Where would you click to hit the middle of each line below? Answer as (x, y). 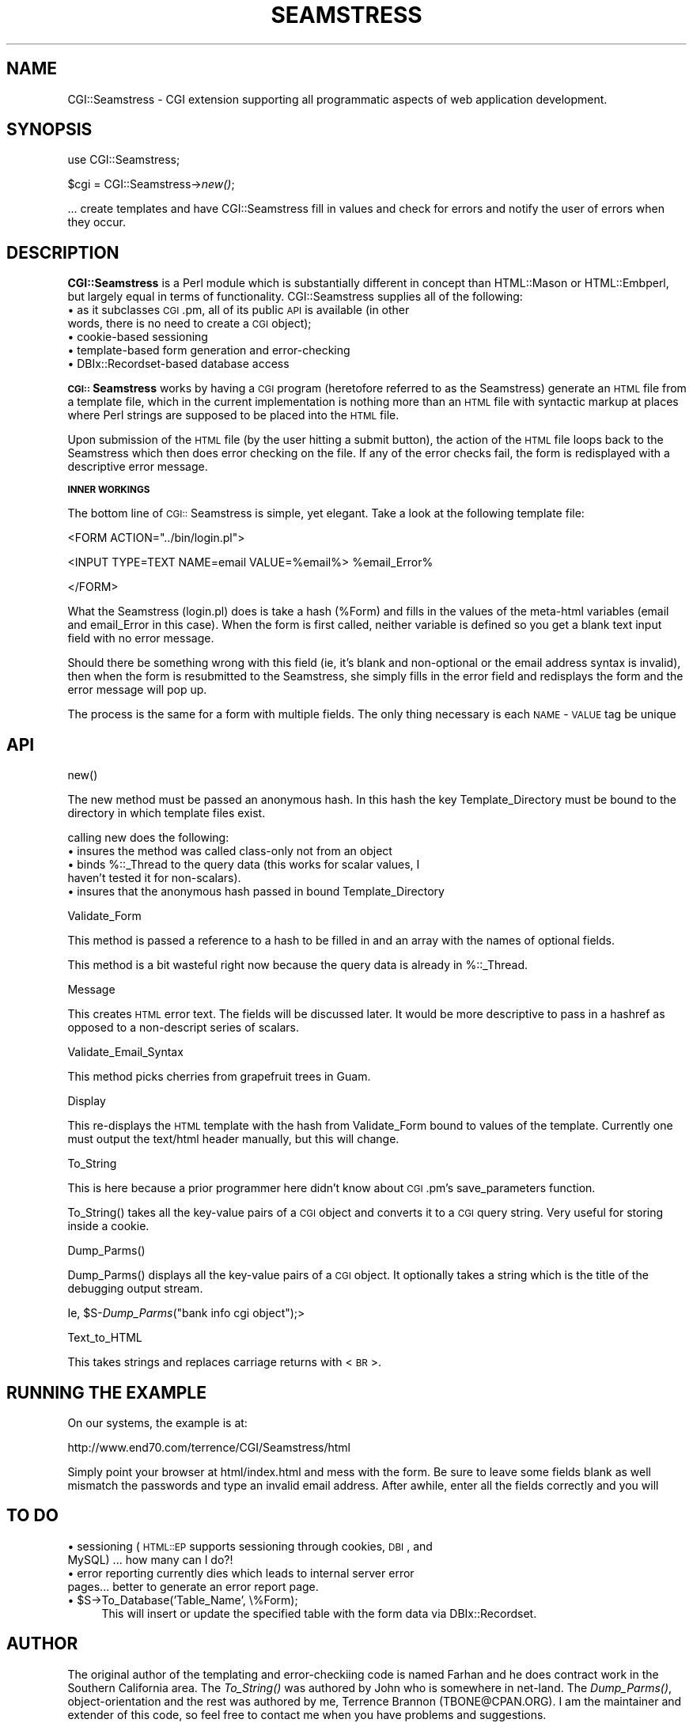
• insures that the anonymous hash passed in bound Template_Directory (256, 892)
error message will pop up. (137, 690)
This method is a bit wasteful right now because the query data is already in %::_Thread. (298, 965)
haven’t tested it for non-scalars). (154, 878)
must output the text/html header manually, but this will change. (233, 1139)
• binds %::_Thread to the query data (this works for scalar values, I (244, 865)
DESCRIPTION (63, 252)
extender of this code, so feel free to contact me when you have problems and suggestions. (307, 1714)
